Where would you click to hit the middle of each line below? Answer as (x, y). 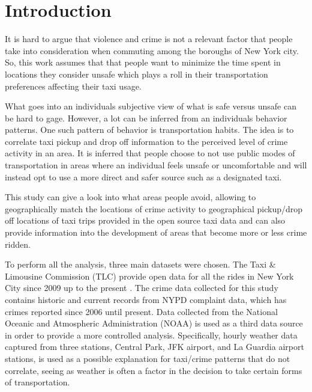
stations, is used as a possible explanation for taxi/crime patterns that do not (148, 358)
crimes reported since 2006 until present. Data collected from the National (141, 311)
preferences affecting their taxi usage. (73, 86)
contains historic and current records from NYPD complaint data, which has (146, 299)
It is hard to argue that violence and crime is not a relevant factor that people (149, 39)
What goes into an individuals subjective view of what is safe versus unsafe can (151, 106)
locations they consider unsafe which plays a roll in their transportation (136, 74)
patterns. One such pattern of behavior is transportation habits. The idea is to (149, 130)
